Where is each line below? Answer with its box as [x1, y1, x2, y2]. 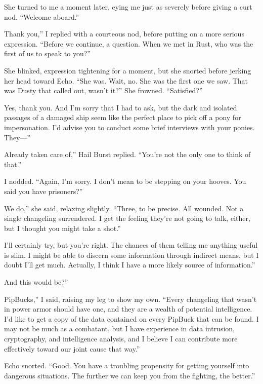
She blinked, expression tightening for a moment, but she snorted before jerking [4, 65, 251, 75]
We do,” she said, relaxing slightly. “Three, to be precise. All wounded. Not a [4, 203, 244, 213]
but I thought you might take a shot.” [4, 222, 121, 233]
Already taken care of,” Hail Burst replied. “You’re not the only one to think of [4, 149, 251, 160]
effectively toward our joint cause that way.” [4, 343, 140, 354]
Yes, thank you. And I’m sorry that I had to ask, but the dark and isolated [4, 102, 237, 112]
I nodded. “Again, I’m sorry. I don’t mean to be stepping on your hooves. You [4, 176, 246, 186]
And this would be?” [4, 277, 68, 287]
